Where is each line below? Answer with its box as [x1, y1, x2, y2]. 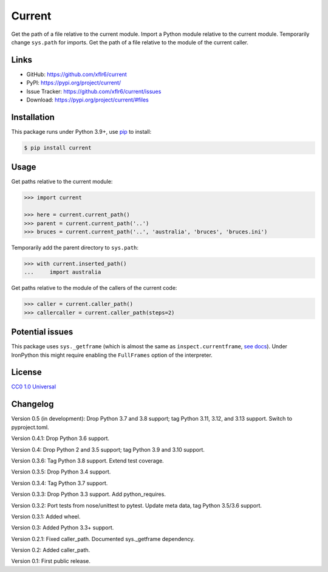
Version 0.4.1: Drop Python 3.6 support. [11, 435, 109, 442]
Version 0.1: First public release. [11, 557, 91, 565]
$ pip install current [24, 144, 92, 151]
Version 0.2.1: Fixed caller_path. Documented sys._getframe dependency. [11, 535, 195, 542]
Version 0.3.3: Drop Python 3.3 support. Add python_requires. [11, 491, 166, 498]
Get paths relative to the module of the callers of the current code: [11, 284, 177, 292]
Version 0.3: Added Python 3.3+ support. [11, 524, 114, 531]
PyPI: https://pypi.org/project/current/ [26, 79, 121, 86]
